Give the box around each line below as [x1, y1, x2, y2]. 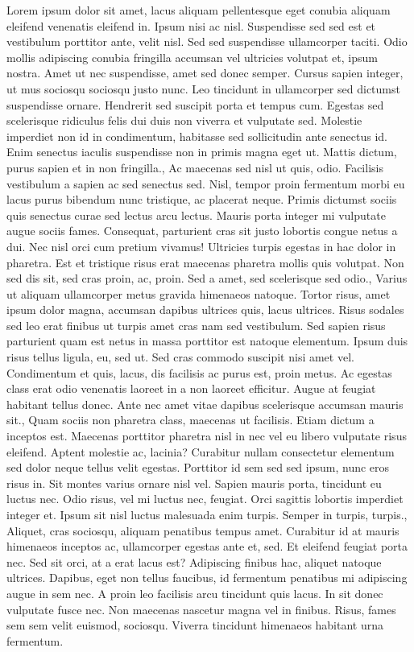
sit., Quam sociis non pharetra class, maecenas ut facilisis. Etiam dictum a [6, 411, 375, 428]
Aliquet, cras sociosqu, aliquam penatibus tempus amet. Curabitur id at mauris [6, 522, 400, 539]
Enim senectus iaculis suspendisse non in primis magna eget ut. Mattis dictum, [6, 143, 397, 160]
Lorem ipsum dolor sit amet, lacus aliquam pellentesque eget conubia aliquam [6, 2, 391, 18]
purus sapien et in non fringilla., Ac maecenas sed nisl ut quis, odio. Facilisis [6, 159, 383, 175]
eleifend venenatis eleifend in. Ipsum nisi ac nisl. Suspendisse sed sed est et [6, 17, 376, 34]
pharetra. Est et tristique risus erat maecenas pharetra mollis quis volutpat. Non [6, 254, 404, 270]
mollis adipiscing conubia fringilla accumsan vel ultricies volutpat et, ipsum [6, 48, 378, 65]
